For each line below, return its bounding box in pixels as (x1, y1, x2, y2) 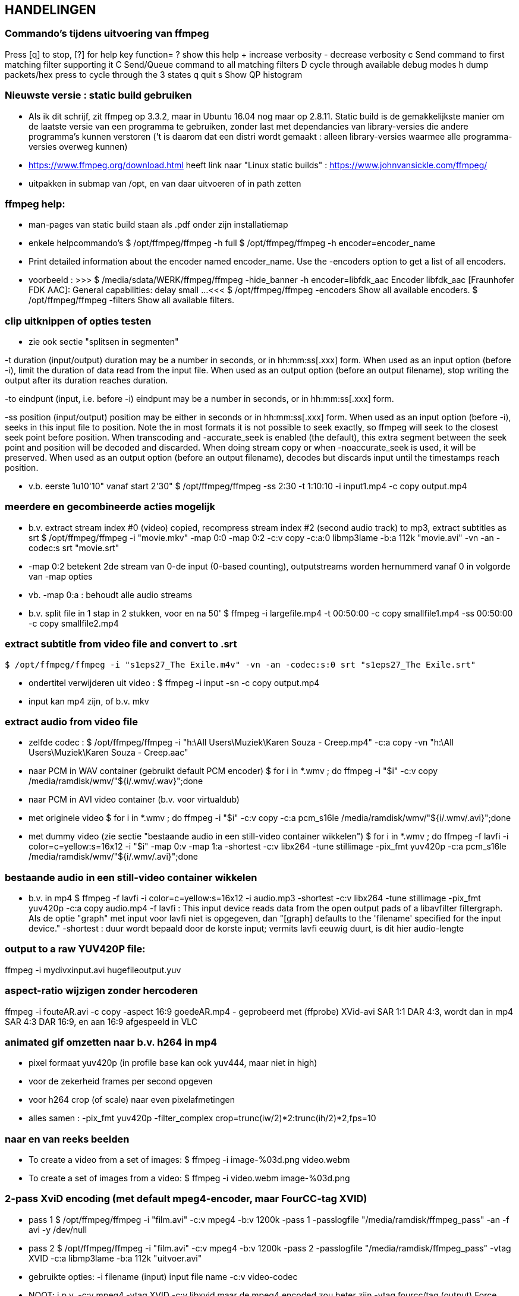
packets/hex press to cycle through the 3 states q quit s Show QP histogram (5, 69, 303, 80)
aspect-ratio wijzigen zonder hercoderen (5, 984, 198, 997)
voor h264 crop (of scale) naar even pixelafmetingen (29, 1094, 235, 1105)
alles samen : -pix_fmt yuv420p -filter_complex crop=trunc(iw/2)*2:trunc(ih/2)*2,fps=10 (29, 1113, 376, 1124)
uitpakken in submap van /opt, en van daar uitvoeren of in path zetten (29, 178, 301, 188)
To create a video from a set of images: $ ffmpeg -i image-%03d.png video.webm (29, 1155, 350, 1165)
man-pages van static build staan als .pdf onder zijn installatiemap (29, 219, 288, 230)
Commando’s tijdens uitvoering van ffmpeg (5, 27, 209, 40)
